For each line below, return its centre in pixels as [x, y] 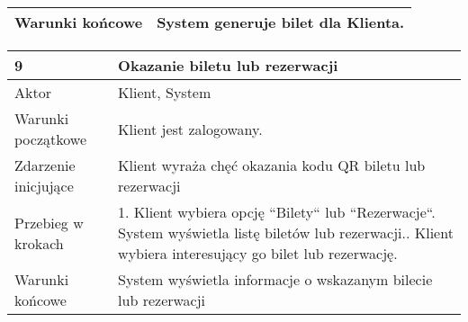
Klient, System [165, 92]
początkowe [50, 139]
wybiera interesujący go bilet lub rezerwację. [258, 253]
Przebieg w [49, 222]
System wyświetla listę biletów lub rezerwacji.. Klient [286, 233]
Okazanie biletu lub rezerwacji [228, 65]
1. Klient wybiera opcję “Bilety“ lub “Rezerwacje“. [277, 212]
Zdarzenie [45, 165]
